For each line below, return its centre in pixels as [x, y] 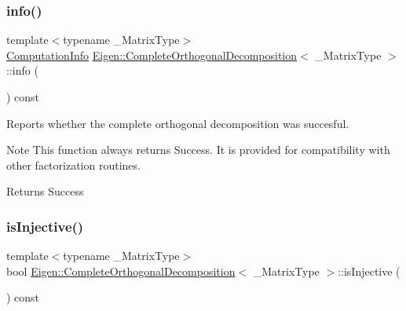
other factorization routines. [73, 165]
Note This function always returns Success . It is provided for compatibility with [198, 150]
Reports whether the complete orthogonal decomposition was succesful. [178, 123]
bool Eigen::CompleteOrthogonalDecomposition [121, 271]
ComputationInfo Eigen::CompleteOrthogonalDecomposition [152, 55]
